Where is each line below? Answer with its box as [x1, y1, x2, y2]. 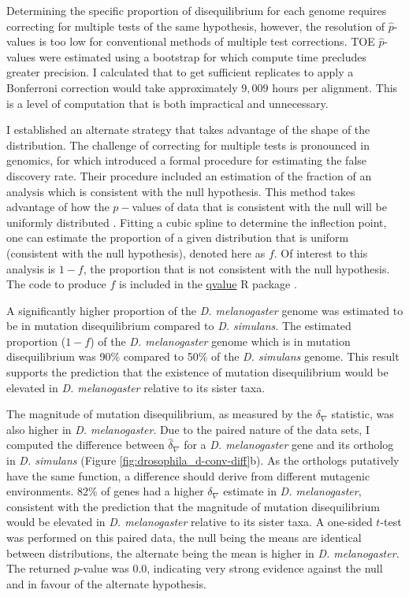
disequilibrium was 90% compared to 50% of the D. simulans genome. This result [6, 348, 400, 365]
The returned [6, 560, 70, 577]
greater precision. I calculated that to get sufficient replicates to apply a [6, 64, 354, 80]
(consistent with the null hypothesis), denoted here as [6, 244, 266, 261]
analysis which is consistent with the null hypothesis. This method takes [6, 183, 355, 199]
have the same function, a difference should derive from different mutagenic [6, 467, 370, 484]
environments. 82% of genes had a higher [6, 483, 204, 499]
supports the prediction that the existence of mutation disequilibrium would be [6, 364, 389, 380]
